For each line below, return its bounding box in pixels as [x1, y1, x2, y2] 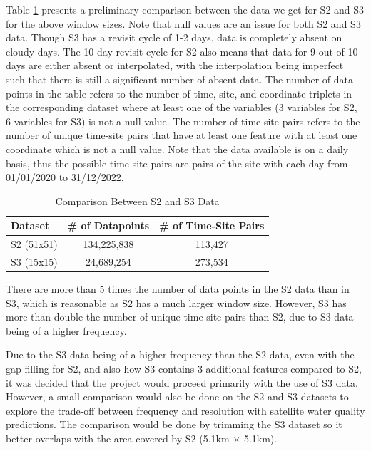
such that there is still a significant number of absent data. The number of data [6, 71, 354, 86]
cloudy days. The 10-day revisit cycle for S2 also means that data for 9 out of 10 [6, 43, 358, 58]
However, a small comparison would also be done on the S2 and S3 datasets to [6, 389, 349, 404]
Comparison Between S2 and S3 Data [55, 193, 220, 208]
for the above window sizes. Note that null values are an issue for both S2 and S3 [6, 16, 361, 31]
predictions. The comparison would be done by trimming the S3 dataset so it [6, 417, 342, 432]
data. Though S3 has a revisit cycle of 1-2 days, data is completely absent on [6, 30, 342, 45]
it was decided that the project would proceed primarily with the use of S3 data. [6, 375, 358, 390]
